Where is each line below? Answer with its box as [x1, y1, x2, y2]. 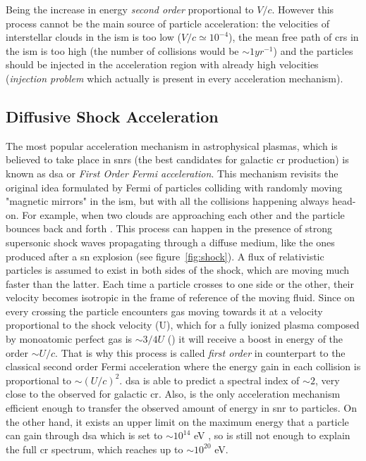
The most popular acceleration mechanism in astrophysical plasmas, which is [6, 138, 338, 153]
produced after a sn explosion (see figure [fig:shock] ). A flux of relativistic [6, 248, 324, 263]
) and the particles [273, 43, 353, 58]
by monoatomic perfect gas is [6, 331, 133, 346]
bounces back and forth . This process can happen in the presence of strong [6, 221, 333, 236]
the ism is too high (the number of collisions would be [6, 43, 239, 58]
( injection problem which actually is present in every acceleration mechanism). [6, 70, 343, 85]
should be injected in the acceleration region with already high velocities [6, 57, 319, 72]
